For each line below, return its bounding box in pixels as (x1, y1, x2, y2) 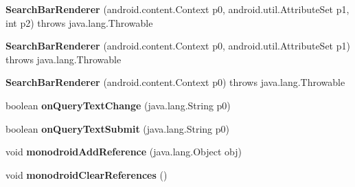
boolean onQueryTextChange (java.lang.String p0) (5, 98, 231, 112)
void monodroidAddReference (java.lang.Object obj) (5, 144, 242, 159)
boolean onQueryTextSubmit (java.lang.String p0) (5, 121, 229, 135)
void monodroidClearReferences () (5, 167, 168, 181)
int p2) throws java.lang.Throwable (5, 15, 153, 30)
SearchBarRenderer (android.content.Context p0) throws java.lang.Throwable (5, 75, 345, 89)
